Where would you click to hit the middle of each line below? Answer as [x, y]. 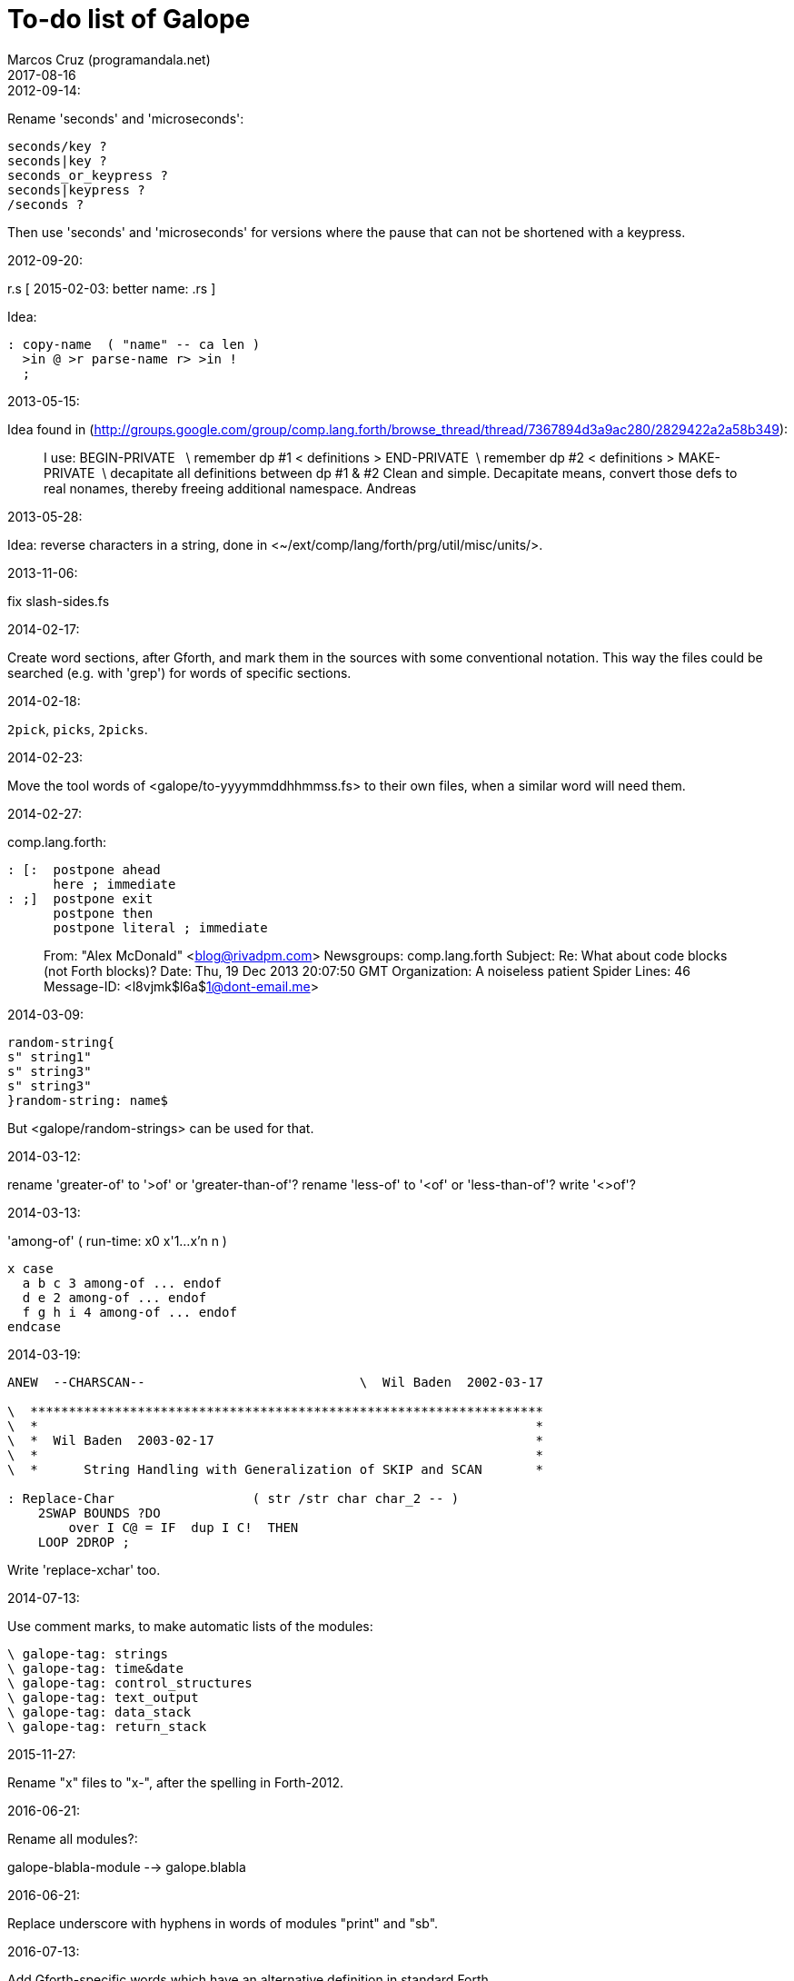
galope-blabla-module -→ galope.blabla [127, 1867]
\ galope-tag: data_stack [99, 1712]
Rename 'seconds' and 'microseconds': [126, 118]
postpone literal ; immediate [160, 927]
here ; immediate [114, 884]
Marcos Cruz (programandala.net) [109, 59]
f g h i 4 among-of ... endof [129, 1312]
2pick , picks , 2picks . [78, 729]
